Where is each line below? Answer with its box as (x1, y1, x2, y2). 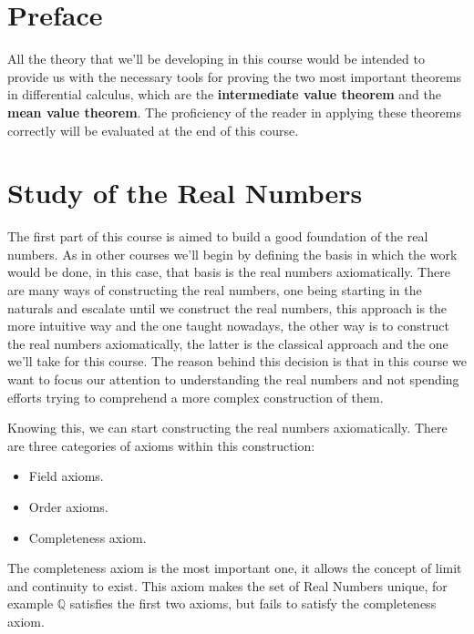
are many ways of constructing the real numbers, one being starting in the (7, 281, 422, 299)
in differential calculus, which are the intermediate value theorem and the (7, 85, 442, 104)
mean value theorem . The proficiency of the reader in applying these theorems (7, 102, 461, 121)
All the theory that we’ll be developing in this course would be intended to (7, 49, 425, 68)
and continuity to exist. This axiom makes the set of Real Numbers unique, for (7, 576, 448, 595)
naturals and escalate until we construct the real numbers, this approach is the (7, 298, 448, 317)
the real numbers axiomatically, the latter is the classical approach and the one (7, 333, 448, 353)
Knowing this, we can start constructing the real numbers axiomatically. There (7, 418, 448, 437)
